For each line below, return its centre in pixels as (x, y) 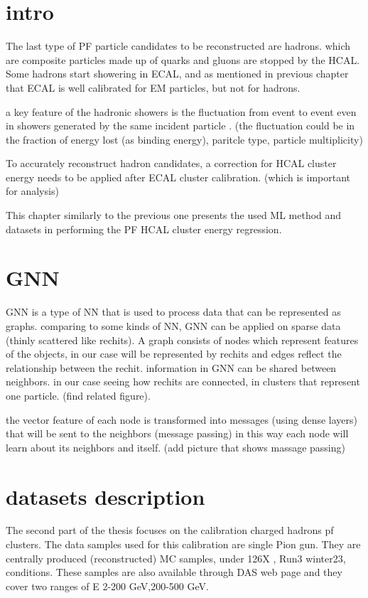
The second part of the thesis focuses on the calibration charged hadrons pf (170, 530)
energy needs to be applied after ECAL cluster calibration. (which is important (178, 177)
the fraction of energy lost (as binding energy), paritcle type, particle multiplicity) (184, 139)
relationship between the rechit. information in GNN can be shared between (171, 367)
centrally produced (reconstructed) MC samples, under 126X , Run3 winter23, (176, 558)
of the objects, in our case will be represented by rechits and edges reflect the (174, 354)
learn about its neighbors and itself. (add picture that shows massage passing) (175, 447)
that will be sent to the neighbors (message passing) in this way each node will (177, 433)
